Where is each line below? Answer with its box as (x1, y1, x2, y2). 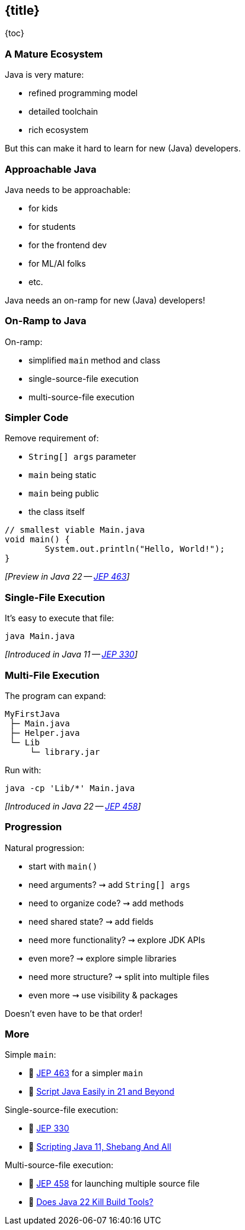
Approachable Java (5, 163, 97, 175)
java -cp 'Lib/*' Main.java (5, 783, 135, 793)
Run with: (5, 764, 42, 775)
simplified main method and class (28, 355, 161, 365)
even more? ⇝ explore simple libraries (28, 953, 177, 963)
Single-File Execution (5, 591, 105, 603)
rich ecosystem (28, 125, 89, 135)
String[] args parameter (28, 451, 136, 462)
